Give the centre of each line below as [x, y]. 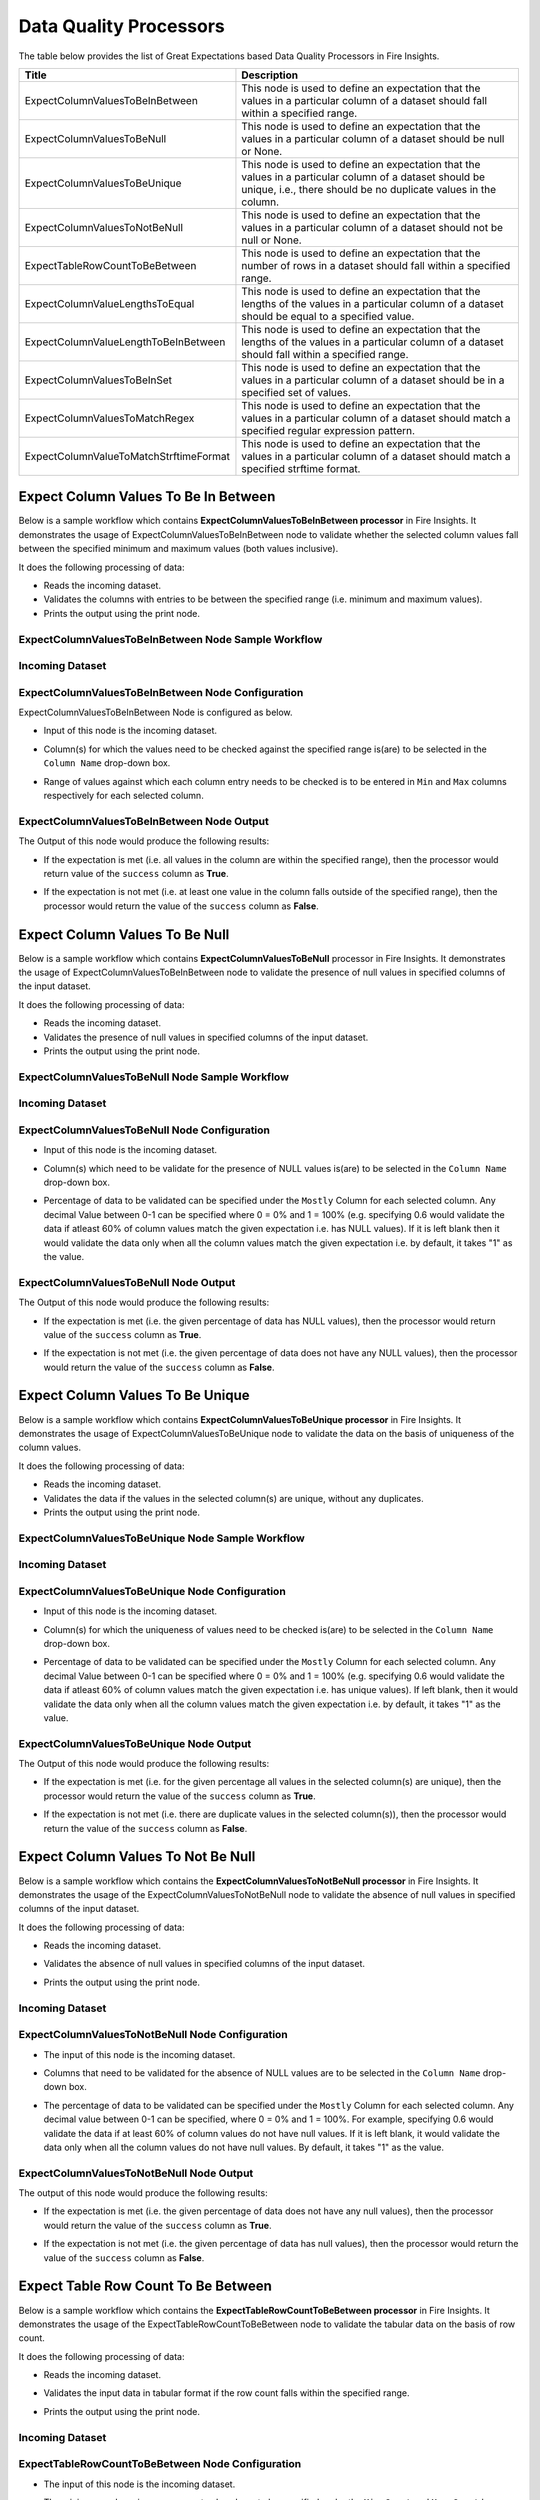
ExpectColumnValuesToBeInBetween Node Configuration [161, 692]
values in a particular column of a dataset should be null [373, 138]
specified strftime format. [301, 468]
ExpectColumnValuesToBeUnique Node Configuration [152, 1591]
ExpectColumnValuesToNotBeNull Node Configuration [153, 2035]
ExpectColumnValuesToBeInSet [98, 380]
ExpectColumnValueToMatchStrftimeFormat [127, 456]
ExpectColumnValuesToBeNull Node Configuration [144, 1130]
